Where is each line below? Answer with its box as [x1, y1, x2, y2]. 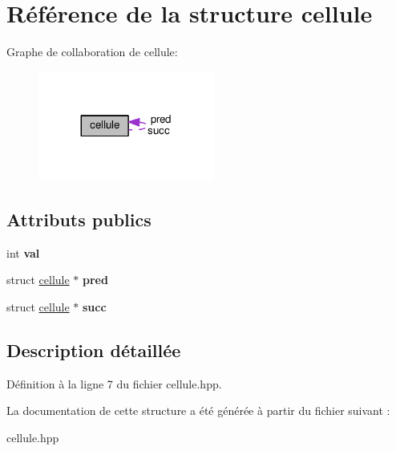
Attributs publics [6, 206, 152, 231]
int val [6, 244, 40, 261]
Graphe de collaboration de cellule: [6, 43, 178, 60]
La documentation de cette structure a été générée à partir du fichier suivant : [6, 402, 390, 419]
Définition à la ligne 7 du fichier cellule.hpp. [6, 375, 222, 392]
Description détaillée [6, 337, 181, 362]
